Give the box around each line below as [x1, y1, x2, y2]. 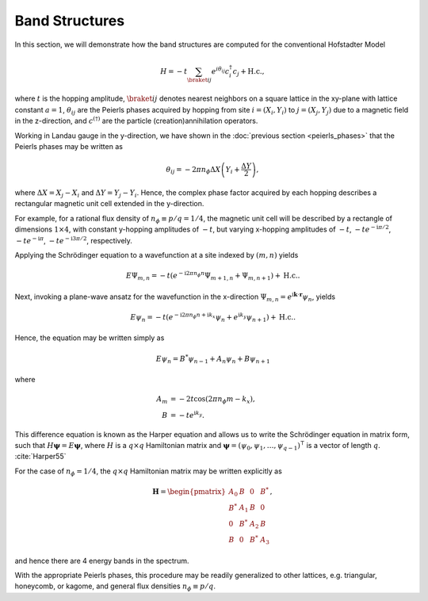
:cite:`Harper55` [14, 452, 67, 461]
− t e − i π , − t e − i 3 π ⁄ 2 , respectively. [16, 235, 132, 245]
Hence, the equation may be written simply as [14, 333, 165, 343]
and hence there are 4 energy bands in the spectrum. [14, 556, 189, 565]
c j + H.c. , [232, 67, 265, 78]
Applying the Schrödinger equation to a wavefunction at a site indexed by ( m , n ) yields [14, 250, 299, 259]
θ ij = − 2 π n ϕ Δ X [166, 165, 221, 176]
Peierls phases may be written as [14, 142, 123, 151]
